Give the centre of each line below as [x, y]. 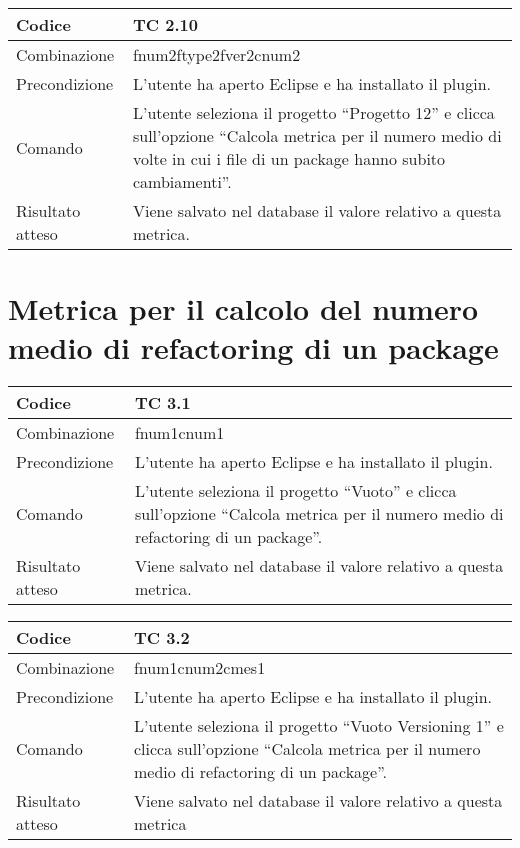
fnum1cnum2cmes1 [199, 668]
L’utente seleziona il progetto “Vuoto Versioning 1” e [318, 726]
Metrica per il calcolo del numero [243, 308]
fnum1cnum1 [179, 433]
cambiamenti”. [182, 181]
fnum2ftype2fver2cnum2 [216, 54]
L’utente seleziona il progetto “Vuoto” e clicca [295, 491]
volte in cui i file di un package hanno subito [289, 158]
